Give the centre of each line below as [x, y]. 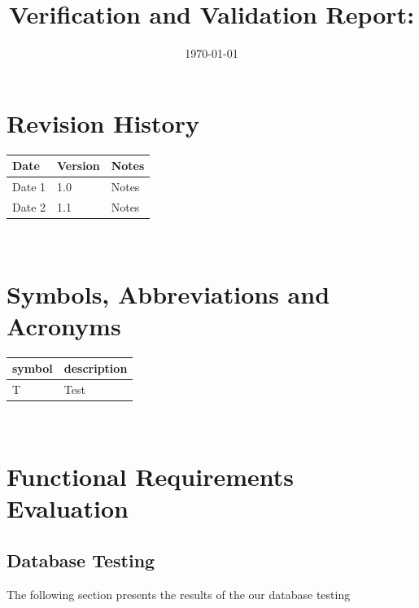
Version [79, 166]
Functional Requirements [150, 477]
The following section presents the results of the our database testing [179, 594]
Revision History [103, 122]
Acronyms [64, 325]
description [96, 368]
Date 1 [29, 186]
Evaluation [68, 508]
